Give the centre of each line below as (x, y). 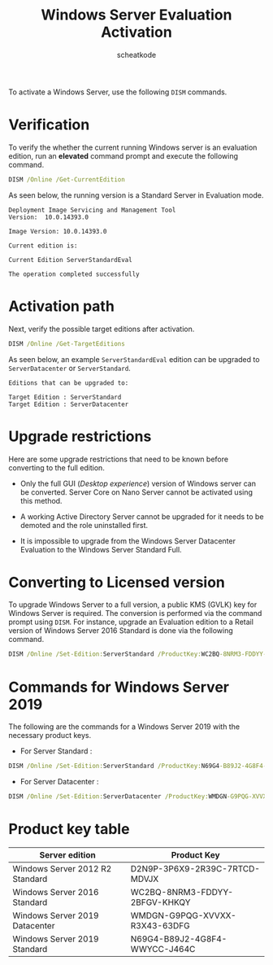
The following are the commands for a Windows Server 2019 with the (124, 727)
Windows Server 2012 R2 (62, 868)
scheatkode (136, 55)
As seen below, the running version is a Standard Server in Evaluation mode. (136, 195)
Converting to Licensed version (117, 582)
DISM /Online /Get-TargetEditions (67, 343)
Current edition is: (43, 246)
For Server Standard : (56, 751)
